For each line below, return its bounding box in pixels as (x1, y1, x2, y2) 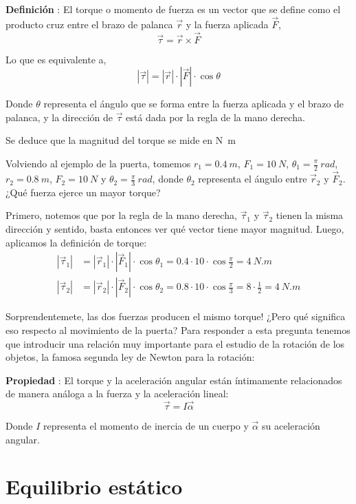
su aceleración (261, 419, 320, 433)
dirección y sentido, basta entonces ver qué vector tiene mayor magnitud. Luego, (5, 222, 344, 236)
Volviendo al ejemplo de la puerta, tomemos (5, 156, 191, 170)
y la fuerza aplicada (186, 17, 269, 31)
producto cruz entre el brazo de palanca (5, 17, 173, 31)
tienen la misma (276, 208, 344, 222)
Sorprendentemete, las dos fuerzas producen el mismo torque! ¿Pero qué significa (5, 309, 346, 324)
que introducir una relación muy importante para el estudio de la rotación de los (5, 336, 345, 350)
